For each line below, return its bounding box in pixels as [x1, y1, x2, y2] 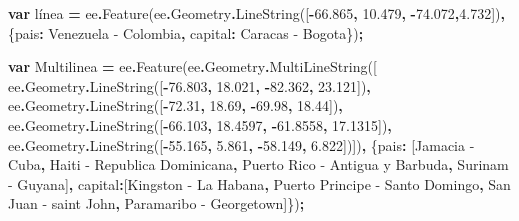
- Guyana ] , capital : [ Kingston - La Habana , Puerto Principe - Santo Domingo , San [8, 173, 511, 194]
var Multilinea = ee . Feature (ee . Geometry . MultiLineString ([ [8, 56, 377, 77]
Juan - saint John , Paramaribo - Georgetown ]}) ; [8, 193, 305, 214]
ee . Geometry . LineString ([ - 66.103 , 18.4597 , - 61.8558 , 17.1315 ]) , [8, 114, 392, 135]
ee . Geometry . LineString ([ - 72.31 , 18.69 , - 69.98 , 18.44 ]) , [8, 95, 343, 116]
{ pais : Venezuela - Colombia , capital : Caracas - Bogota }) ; [8, 22, 364, 43]
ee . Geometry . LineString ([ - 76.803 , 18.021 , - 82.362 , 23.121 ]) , [8, 75, 371, 96]
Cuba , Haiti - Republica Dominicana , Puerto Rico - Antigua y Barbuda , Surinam [8, 154, 509, 175]
